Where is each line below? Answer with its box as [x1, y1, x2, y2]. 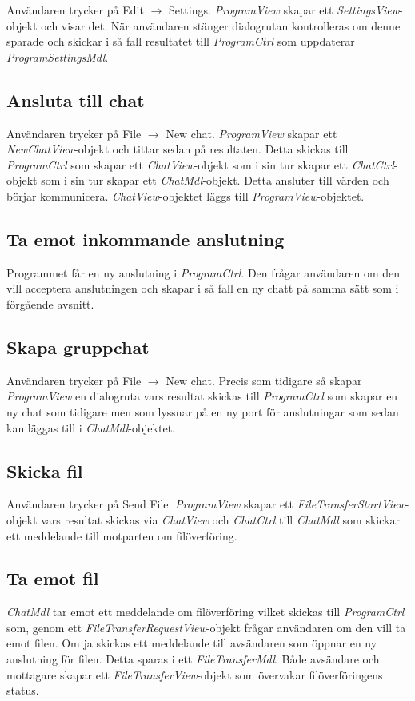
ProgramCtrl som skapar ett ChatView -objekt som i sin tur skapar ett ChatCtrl [6, 156, 394, 173]
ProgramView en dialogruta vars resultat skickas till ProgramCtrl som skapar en [6, 388, 398, 404]
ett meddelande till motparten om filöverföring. [6, 527, 237, 544]
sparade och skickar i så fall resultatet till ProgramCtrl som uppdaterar [6, 33, 355, 50]
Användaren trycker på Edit [6, 2, 144, 18]
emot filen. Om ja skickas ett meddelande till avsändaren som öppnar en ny [6, 635, 377, 651]
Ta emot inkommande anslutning [6, 226, 285, 251]
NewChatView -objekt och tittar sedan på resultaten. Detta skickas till [6, 141, 349, 157]
